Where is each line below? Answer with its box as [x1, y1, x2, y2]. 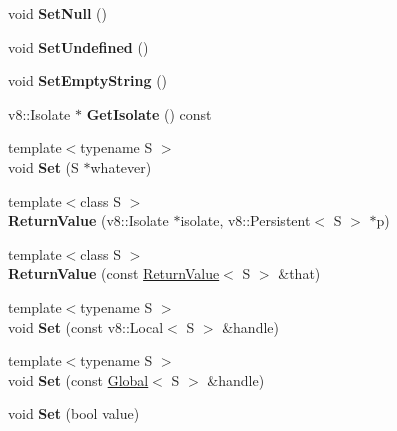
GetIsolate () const [86, 103, 212, 124]
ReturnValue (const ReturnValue [8, 263, 220, 284]
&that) [278, 263, 321, 284]
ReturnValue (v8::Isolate [8, 210, 169, 231]
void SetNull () [8, 3, 107, 23]
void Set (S [8, 156, 79, 177]
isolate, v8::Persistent [180, 210, 311, 231]
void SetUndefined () [8, 36, 149, 57]
